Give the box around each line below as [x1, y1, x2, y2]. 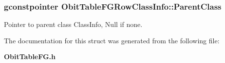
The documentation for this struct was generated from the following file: [4, 35, 220, 45]
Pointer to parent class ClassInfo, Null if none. [4, 19, 143, 29]
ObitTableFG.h [4, 51, 56, 62]
